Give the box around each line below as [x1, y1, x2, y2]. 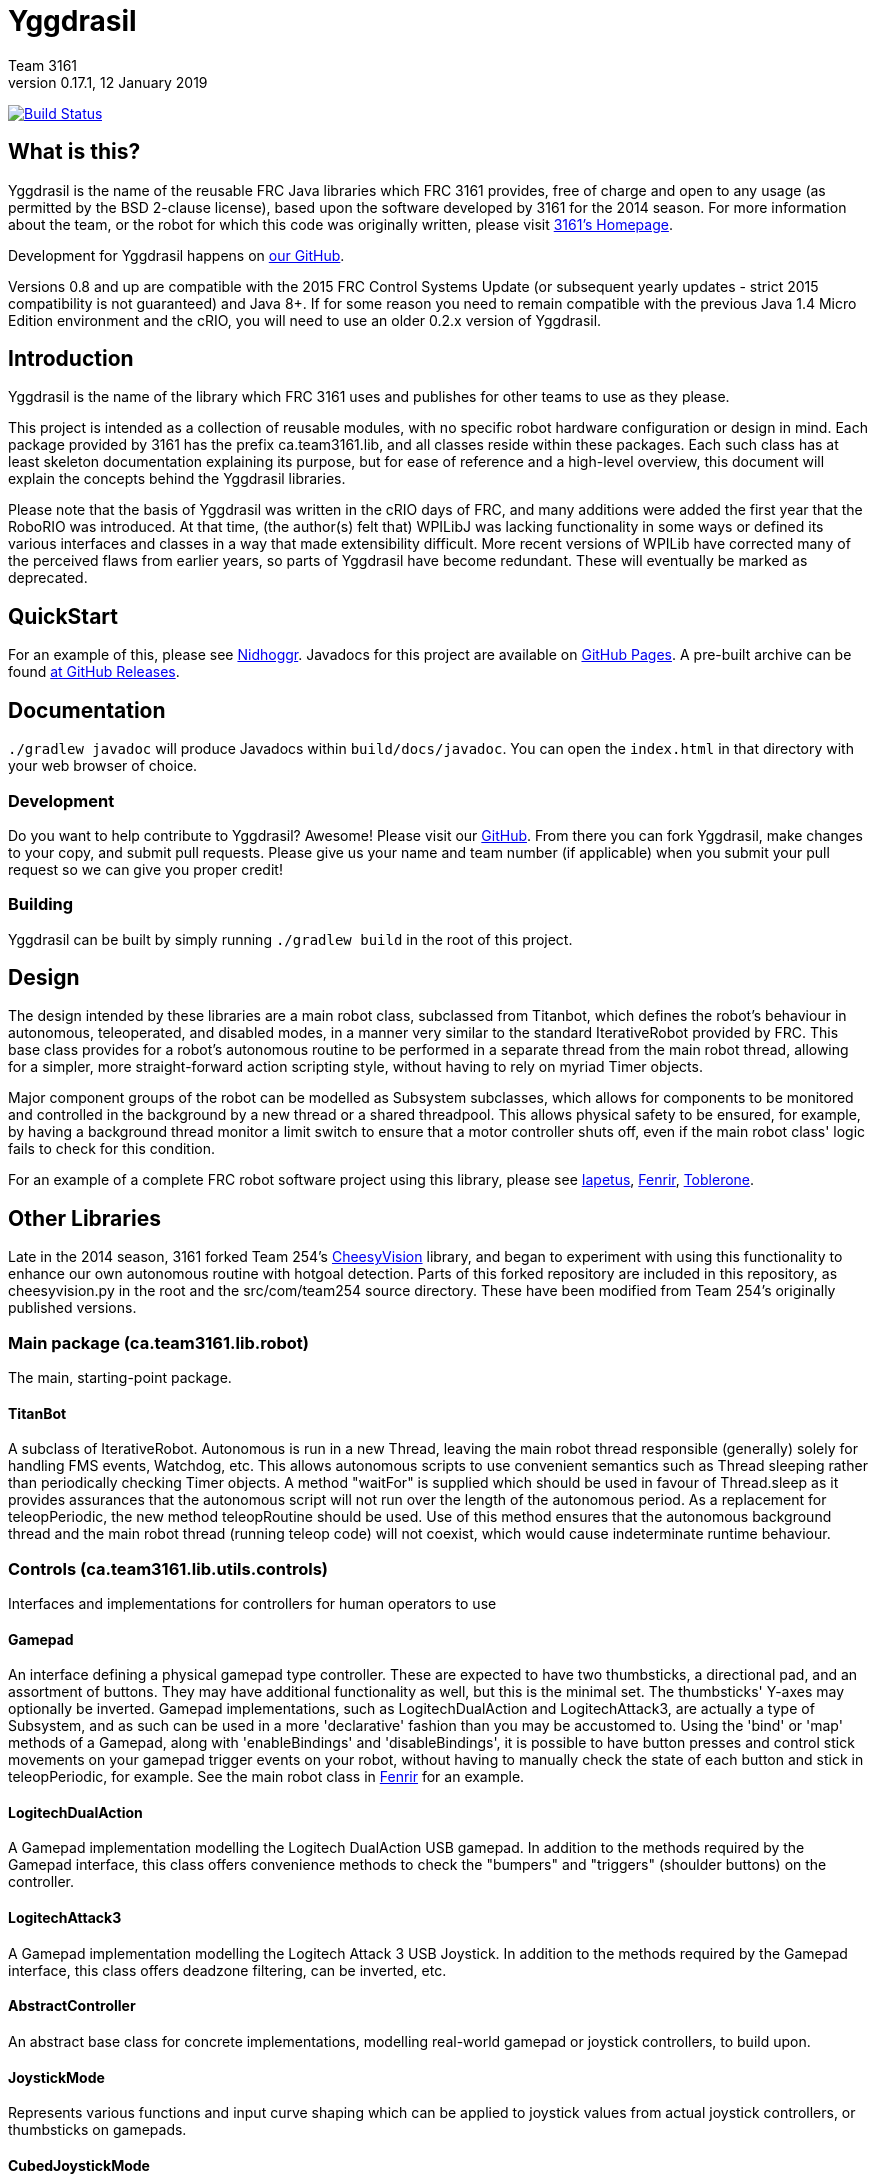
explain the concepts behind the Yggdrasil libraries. [8, 470, 346, 488]
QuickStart [8, 603, 119, 629]
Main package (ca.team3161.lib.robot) [8, 1332, 309, 1353]
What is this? [8, 139, 141, 165]
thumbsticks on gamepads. [8, 2121, 187, 2139]
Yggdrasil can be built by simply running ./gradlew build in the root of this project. [8, 930, 573, 948]
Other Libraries [8, 1205, 161, 1231]
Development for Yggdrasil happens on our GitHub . [8, 246, 345, 264]
